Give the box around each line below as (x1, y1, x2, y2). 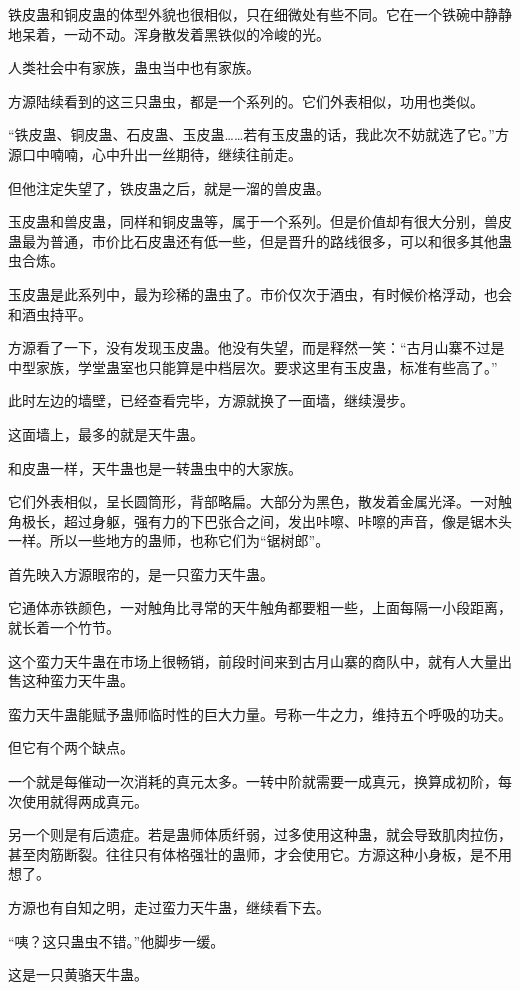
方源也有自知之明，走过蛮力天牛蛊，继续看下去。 (8, 897, 330, 917)
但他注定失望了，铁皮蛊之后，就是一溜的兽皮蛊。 (8, 177, 330, 198)
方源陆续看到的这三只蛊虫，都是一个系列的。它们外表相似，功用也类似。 (8, 90, 484, 111)
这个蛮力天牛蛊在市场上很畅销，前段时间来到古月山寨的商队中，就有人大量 (8, 650, 498, 671)
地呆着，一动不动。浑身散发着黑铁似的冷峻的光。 (8, 23, 330, 44)
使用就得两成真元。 (21, 790, 148, 811)
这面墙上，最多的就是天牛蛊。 (8, 423, 204, 444)
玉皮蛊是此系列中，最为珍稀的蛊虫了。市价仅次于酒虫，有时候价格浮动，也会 (8, 283, 512, 304)
